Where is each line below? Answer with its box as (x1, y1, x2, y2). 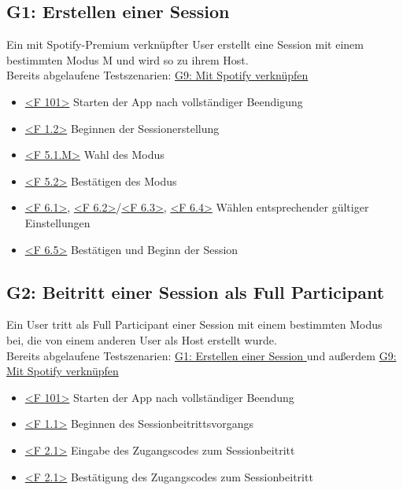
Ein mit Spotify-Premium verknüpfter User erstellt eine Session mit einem (6, 36, 364, 53)
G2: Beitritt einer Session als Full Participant (6, 279, 385, 304)
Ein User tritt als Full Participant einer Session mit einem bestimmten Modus (6, 316, 383, 333)
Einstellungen (24, 214, 91, 230)
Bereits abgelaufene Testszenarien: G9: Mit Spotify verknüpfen (6, 67, 309, 83)
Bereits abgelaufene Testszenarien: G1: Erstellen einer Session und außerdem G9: (6, 347, 397, 363)
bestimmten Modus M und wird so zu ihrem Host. (6, 51, 249, 68)
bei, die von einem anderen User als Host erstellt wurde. (6, 331, 277, 348)
